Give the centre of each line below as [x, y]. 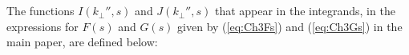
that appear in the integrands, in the [305, 11]
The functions [40, 11]
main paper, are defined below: [82, 42]
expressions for [43, 26]
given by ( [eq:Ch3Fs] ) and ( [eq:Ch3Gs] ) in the [290, 26]
